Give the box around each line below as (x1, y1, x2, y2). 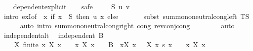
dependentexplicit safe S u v (13, 1, 130, 11)
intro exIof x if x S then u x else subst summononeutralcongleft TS (3, 11, 250, 21)
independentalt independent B (3, 30, 104, 40)
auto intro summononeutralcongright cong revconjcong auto (20, 20, 235, 31)
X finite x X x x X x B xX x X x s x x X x (14, 39, 206, 50)
